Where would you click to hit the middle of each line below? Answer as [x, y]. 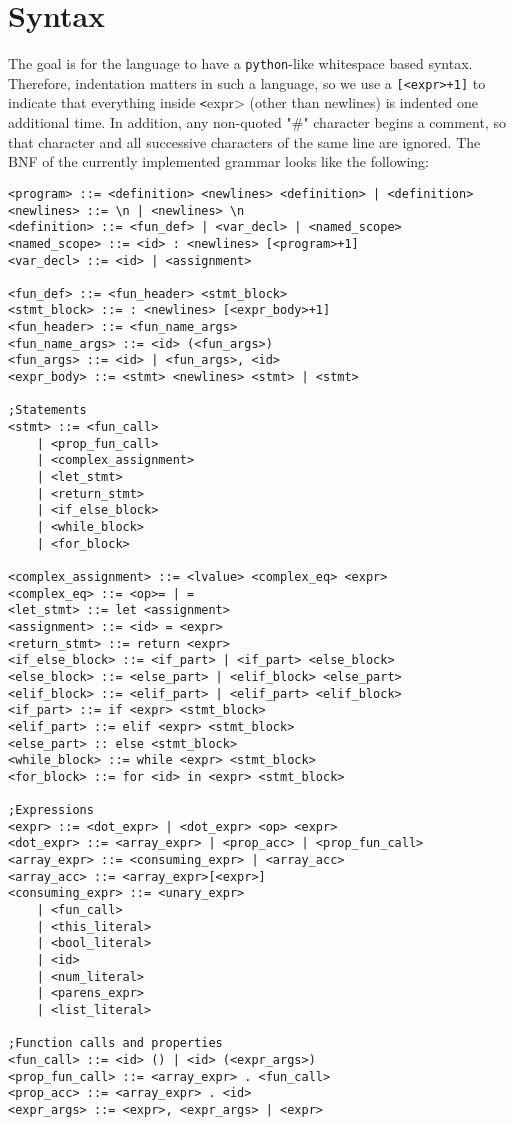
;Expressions [51, 810]
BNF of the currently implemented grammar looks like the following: [219, 161]
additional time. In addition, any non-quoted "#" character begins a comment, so [257, 122]
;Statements [47, 410]
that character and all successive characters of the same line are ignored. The [244, 141]
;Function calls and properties [115, 1043]
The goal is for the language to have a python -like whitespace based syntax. [240, 63]
